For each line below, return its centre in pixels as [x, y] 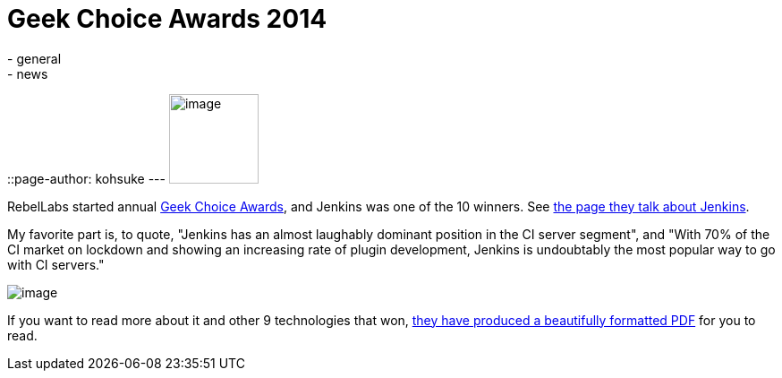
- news [28, 73]
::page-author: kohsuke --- [86, 178]
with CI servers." [56, 264]
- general [34, 58]
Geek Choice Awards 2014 [167, 19]
